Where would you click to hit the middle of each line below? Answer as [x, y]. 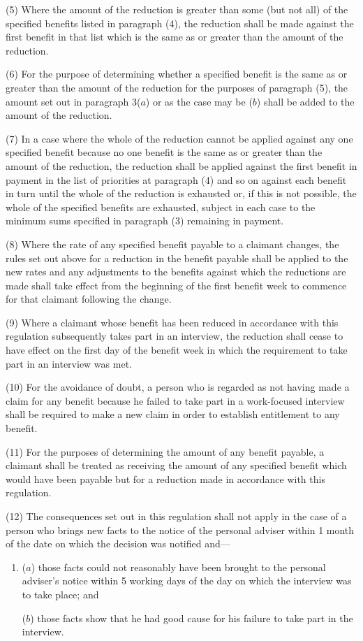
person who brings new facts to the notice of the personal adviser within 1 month [180, 530]
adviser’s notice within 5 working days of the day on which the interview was [187, 581]
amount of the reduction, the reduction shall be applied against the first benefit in [181, 165]
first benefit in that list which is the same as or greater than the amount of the [175, 37]
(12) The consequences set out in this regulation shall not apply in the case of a [176, 516]
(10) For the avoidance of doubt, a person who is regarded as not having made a [178, 387]
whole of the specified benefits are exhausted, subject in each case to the [161, 207]
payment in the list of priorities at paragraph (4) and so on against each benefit [176, 179]
